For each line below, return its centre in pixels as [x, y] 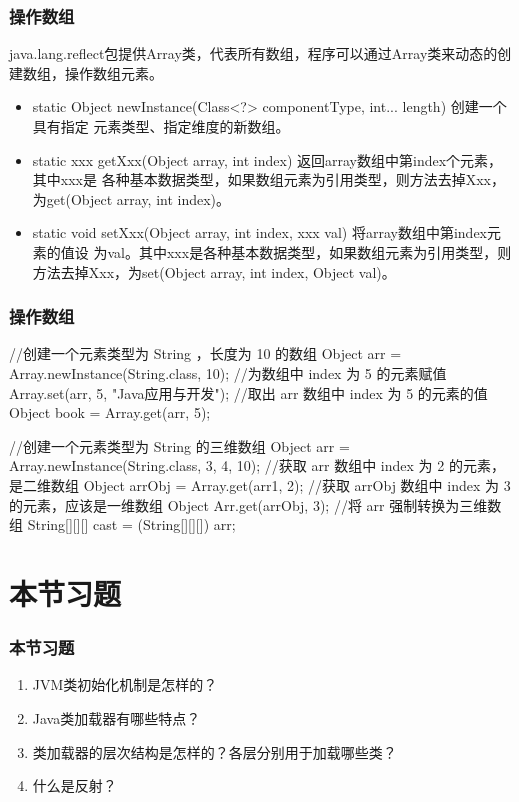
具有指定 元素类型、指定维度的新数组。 [161, 126]
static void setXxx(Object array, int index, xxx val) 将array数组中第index [259, 232]
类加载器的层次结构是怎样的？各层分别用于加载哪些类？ [214, 751]
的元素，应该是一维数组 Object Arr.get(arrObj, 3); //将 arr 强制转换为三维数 [255, 504]
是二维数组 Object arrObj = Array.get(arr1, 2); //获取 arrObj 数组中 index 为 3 [260, 484]
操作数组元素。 [113, 72]
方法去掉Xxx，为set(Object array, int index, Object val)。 [214, 271]
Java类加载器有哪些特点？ [116, 717]
